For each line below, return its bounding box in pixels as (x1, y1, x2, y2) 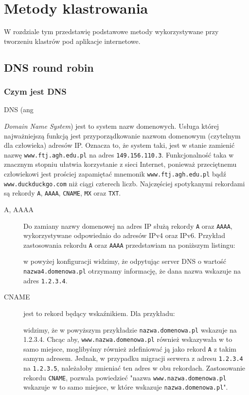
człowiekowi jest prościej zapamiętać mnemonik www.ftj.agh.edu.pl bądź (4, 168, 226, 178)
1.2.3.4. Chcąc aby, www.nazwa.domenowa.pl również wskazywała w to (23, 334, 232, 344)
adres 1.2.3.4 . (23, 275, 68, 285)
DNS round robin (4, 59, 94, 75)
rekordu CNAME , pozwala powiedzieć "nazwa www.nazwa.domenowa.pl (23, 372, 227, 382)
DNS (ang (4, 104, 34, 115)
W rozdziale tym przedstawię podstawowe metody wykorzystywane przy (4, 26, 219, 37)
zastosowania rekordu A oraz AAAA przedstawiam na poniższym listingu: (23, 239, 235, 250)
